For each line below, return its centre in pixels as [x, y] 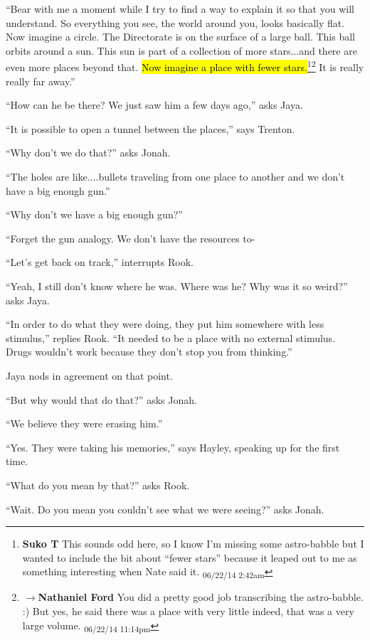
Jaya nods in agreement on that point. [89, 375]
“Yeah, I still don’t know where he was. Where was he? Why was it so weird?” [177, 286]
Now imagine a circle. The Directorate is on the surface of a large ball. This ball [180, 37]
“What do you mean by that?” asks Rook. [98, 485]
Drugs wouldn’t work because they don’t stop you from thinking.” [149, 352]
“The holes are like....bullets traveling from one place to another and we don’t [175, 176]
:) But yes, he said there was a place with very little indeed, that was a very [188, 611]
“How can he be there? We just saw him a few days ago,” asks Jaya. [154, 105]
